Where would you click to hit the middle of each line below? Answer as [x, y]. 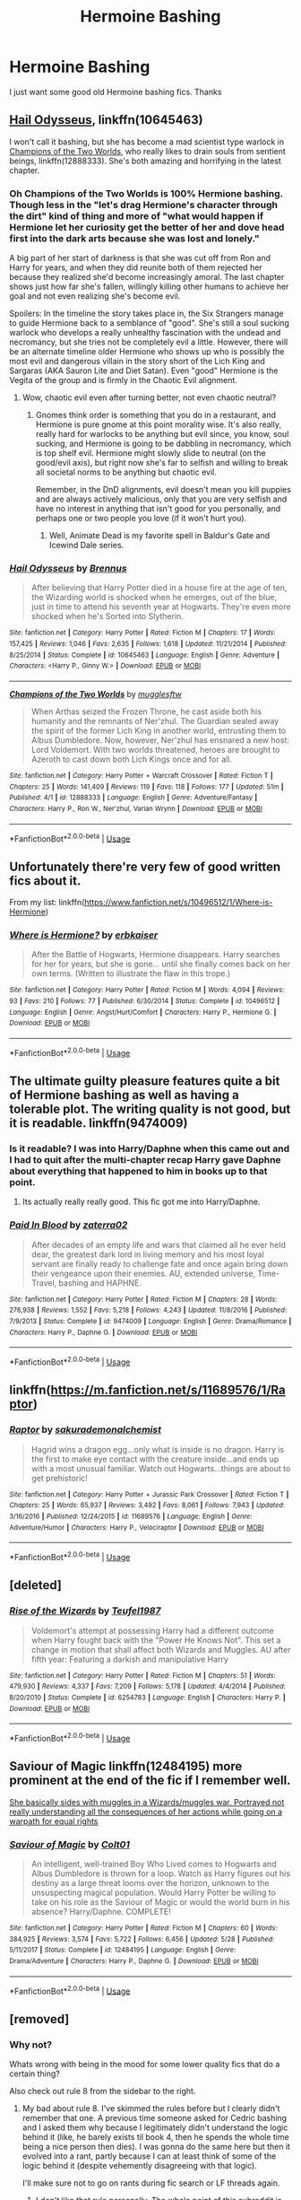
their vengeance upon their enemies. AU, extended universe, [143, 1273]
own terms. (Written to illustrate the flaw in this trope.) [131, 973]
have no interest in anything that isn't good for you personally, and [158, 509]
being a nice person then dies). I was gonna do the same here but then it [156, 2146]
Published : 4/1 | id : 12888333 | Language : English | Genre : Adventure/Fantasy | [133, 798]
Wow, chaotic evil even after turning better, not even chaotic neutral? [149, 397]
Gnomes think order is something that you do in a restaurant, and [155, 415]
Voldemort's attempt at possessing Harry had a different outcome [153, 1630]
